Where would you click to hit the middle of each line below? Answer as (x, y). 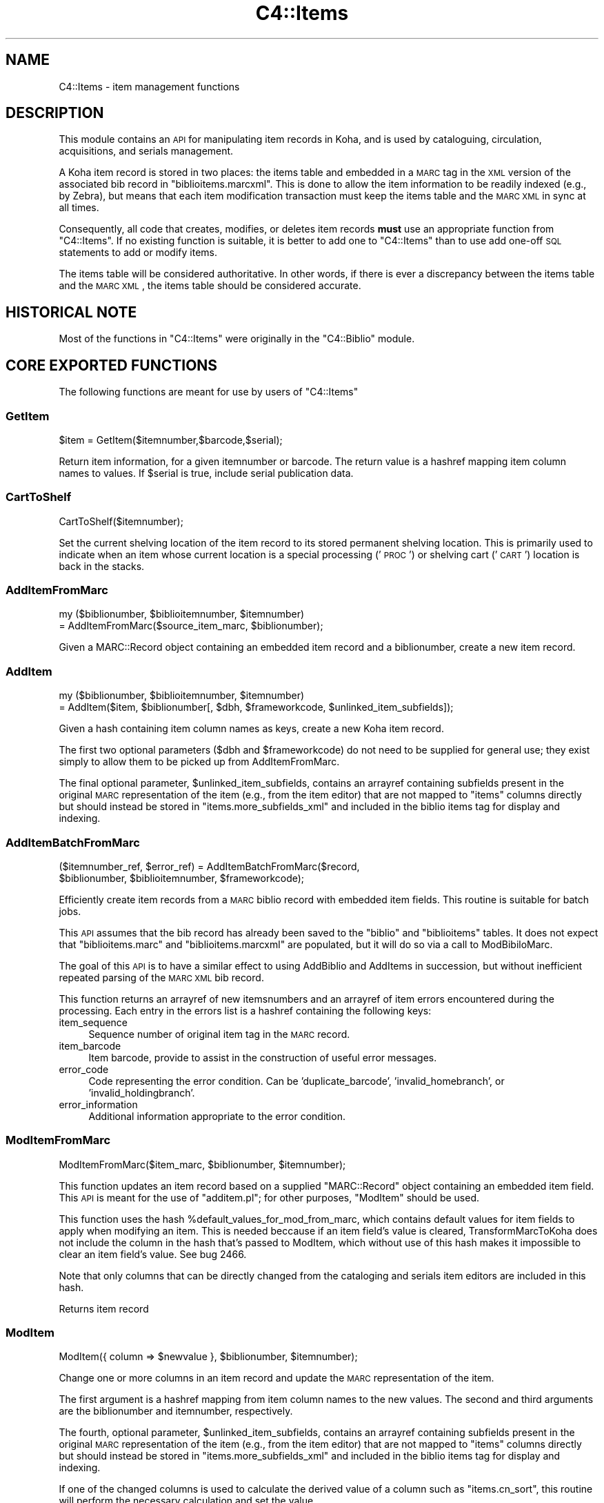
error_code (84, 1069)
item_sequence (93, 1022)
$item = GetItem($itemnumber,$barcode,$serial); (171, 440)
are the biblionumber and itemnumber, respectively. (176, 1411)
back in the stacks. (102, 566)
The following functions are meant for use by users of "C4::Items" (209, 392)
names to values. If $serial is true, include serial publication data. (206, 473)
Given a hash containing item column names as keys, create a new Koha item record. (251, 729)
